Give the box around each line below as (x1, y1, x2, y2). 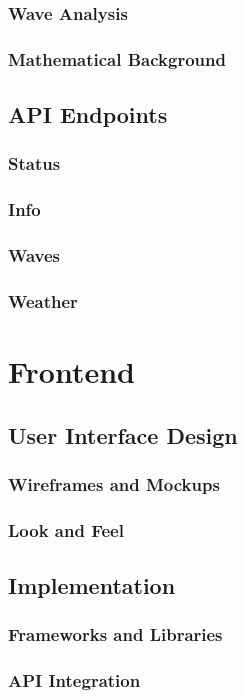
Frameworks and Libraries (8, 622, 223, 647)
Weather (8, 288, 78, 313)
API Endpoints (8, 99, 168, 130)
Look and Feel (8, 517, 124, 542)
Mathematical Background (8, 46, 226, 71)
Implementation (8, 570, 176, 601)
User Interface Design (8, 419, 238, 450)
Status (8, 151, 61, 176)
